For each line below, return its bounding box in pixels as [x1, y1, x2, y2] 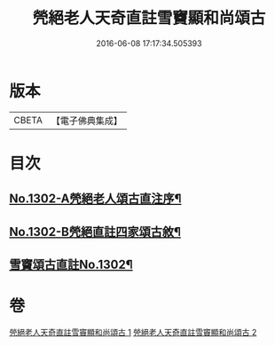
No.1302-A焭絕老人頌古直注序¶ [9, 192, 182, 207]
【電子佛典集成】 [51, 114, 122, 127]
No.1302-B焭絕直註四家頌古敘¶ [9, 224, 182, 240]
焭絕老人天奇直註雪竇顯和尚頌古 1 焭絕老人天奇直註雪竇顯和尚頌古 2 [9, 326, 257, 337]
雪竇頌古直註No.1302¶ [9, 257, 133, 272]
